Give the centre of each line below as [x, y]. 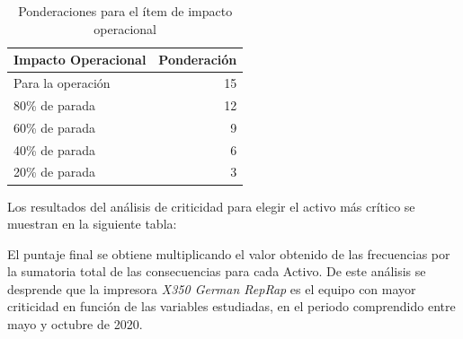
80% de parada [55, 104]
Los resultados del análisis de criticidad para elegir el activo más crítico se [211, 206]
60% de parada [55, 127]
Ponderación [198, 60]
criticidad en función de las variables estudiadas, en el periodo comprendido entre [231, 306]
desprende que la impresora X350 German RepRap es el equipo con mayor [212, 288]
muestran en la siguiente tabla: [92, 224]
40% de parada [55, 149]
